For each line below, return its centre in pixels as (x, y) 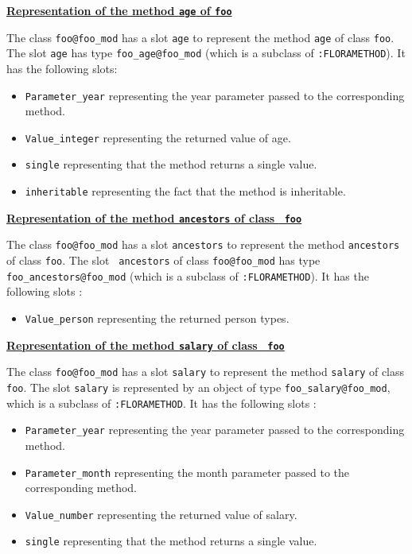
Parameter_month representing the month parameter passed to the (187, 472)
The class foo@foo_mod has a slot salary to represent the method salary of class (206, 372)
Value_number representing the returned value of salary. (161, 514)
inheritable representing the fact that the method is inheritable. (185, 191)
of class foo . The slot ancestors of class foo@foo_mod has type (163, 260)
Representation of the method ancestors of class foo (154, 217)
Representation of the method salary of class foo (146, 345)
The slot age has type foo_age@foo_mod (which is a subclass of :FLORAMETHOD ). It (206, 53)
